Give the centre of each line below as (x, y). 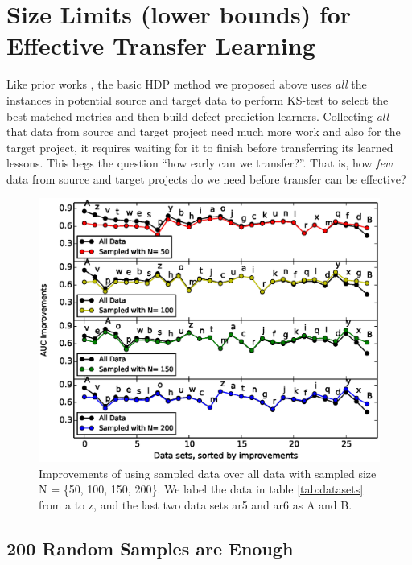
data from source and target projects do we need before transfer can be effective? (206, 178)
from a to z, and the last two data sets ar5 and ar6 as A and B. (196, 504)
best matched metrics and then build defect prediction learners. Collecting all (198, 115)
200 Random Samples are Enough (150, 548)
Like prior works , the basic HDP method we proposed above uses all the (187, 84)
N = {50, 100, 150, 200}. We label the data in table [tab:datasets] (201, 489)
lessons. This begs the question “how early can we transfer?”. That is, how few (200, 163)
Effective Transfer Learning (161, 45)
